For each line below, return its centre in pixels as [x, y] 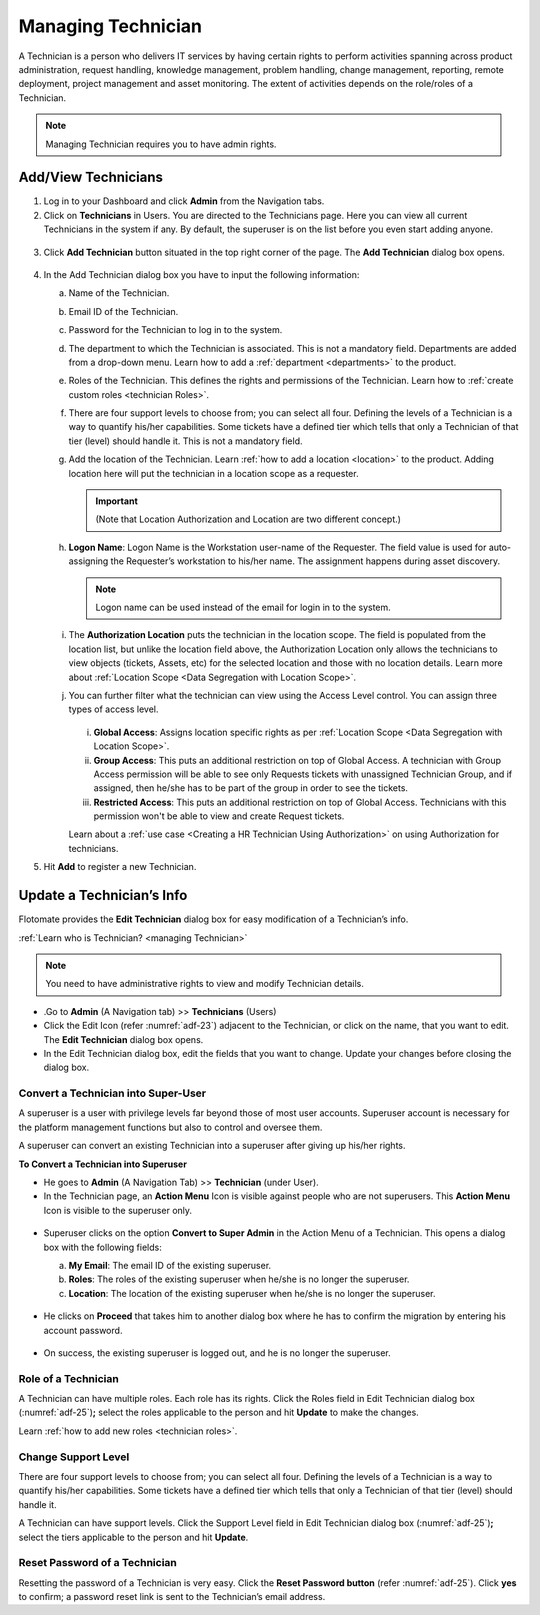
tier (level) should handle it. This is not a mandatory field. [186, 441]
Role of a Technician [68, 1378]
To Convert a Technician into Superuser [102, 1164]
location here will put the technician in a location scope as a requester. [213, 473]
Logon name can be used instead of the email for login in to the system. [243, 607]
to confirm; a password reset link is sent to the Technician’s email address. [172, 1597]
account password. [83, 1330]
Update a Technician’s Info [103, 895]
